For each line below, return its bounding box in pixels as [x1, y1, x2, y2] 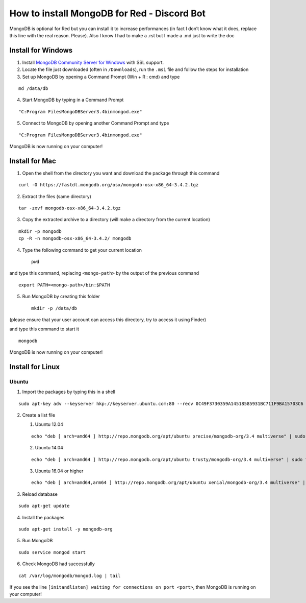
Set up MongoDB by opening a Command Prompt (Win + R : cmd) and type [22, 74, 180, 80]
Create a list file [22, 412, 56, 418]
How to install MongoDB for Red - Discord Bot [9, 8, 206, 19]
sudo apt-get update [18, 503, 70, 509]
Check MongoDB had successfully [22, 561, 95, 567]
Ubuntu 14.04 [35, 445, 64, 451]
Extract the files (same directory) [22, 193, 92, 199]
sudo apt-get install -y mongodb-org [18, 526, 113, 532]
